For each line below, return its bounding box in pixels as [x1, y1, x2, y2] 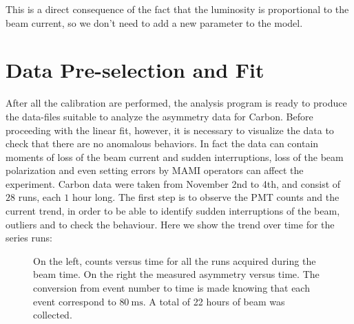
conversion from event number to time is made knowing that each [33, 281, 310, 295]
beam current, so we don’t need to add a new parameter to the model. [6, 15, 303, 30]
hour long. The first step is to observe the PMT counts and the [72, 190, 340, 204]
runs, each [18, 190, 61, 204]
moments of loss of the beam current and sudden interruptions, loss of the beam [6, 149, 344, 164]
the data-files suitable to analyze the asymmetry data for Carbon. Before [6, 109, 313, 123]
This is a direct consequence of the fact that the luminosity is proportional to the [6, 2, 349, 16]
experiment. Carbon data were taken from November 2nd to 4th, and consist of [6, 176, 341, 191]
